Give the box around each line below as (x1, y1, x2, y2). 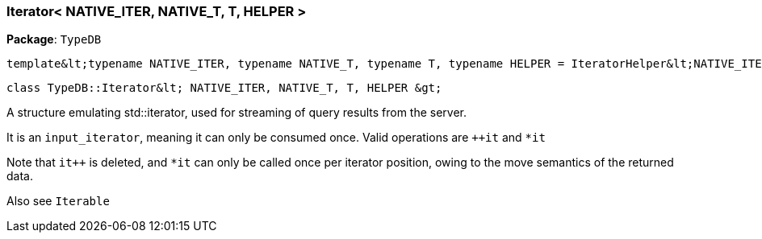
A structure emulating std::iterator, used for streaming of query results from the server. (6, 105, 467, 120)
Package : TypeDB (6, 32, 102, 47)
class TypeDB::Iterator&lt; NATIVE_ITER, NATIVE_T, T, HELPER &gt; (6, 81, 442, 95)
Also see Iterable (6, 194, 110, 208)
